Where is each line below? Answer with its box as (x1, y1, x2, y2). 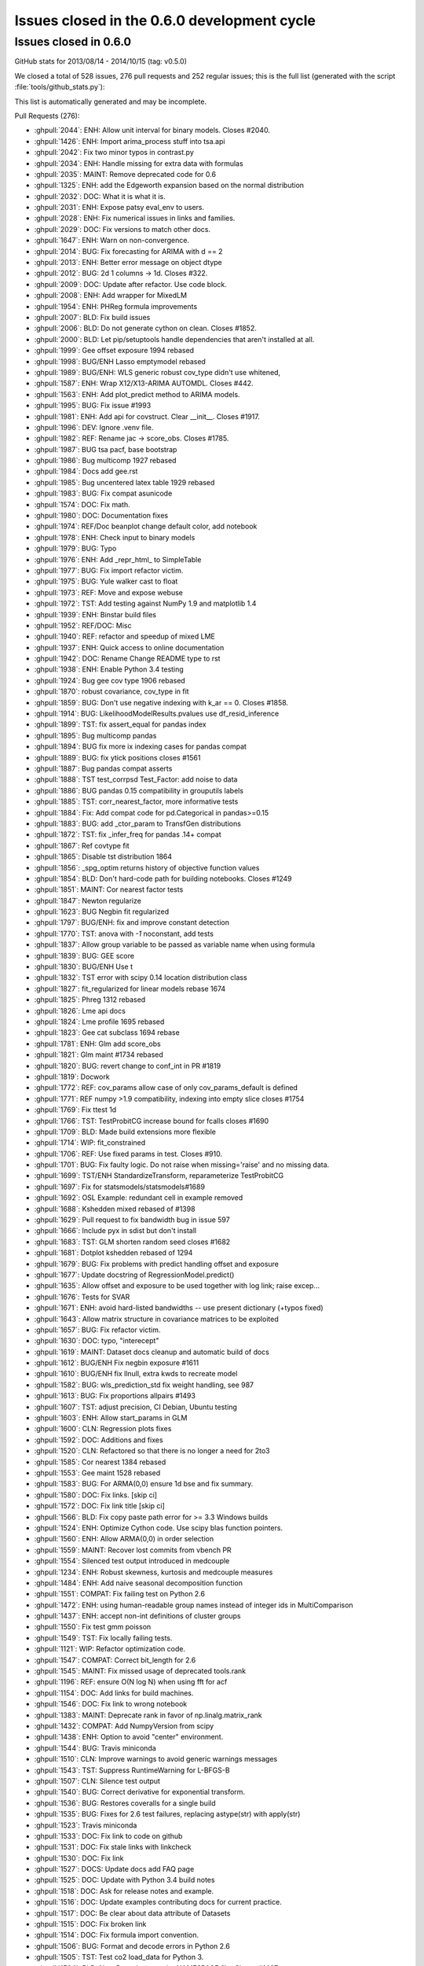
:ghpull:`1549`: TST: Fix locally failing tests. (34, 1633, 173, 1643)
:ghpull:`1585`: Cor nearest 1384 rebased (34, 1457, 166, 1467)
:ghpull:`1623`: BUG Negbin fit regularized (34, 907, 170, 916)
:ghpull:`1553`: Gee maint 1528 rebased (34, 1468, 161, 1478)
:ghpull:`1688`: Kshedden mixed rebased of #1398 (34, 1204, 196, 1213)
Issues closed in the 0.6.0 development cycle (14, 12, 316, 29)
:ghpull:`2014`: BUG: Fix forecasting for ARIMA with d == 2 (34, 246, 223, 256)
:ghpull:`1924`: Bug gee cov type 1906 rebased (34, 676, 186, 685)
